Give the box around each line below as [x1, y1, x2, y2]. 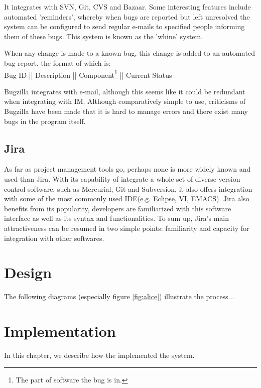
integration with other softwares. [4, 232, 104, 243]
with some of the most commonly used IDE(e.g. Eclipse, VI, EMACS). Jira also [4, 193, 249, 204]
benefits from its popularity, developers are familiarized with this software [4, 203, 231, 213]
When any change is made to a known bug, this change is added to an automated [4, 48, 255, 58]
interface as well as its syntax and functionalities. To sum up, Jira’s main [4, 213, 229, 223]
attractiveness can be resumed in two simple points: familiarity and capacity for [4, 222, 249, 233]
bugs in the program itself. [4, 115, 86, 126]
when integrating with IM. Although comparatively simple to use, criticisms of [4, 96, 246, 106]
